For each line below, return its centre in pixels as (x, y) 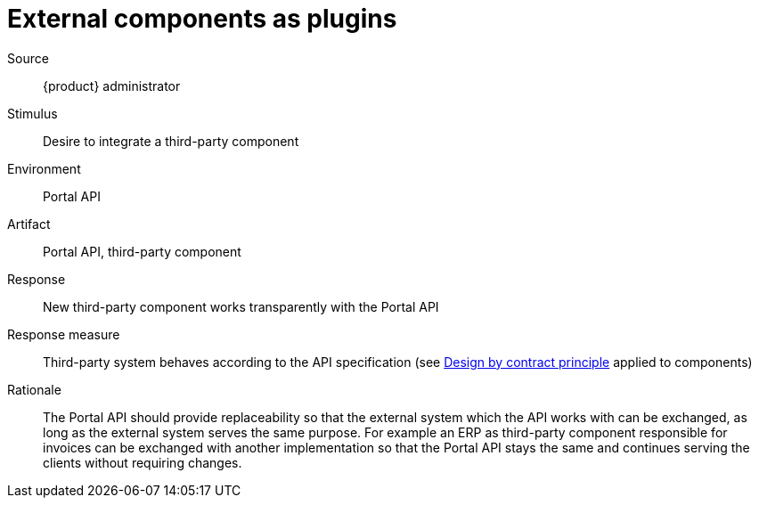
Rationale (34, 389)
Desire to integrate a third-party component (171, 141)
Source (28, 58)
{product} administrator (112, 86)
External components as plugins (202, 19)
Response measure (64, 334)
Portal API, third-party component (142, 251)
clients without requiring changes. (143, 462)
